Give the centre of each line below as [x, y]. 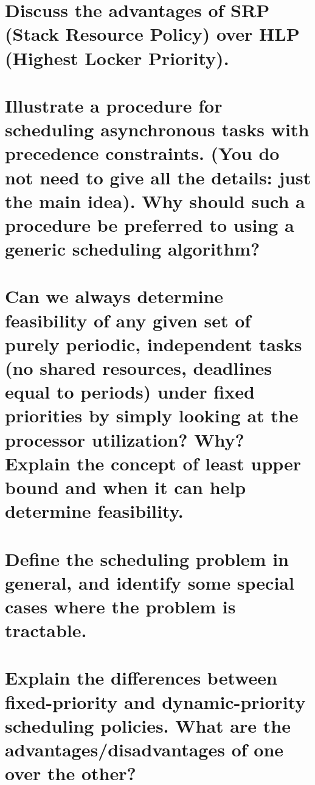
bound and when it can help [126, 487]
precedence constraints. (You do [142, 153]
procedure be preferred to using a [150, 224]
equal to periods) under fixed [130, 392]
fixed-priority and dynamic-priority [155, 701]
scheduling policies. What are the [148, 725]
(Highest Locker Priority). [117, 58]
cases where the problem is [120, 606]
